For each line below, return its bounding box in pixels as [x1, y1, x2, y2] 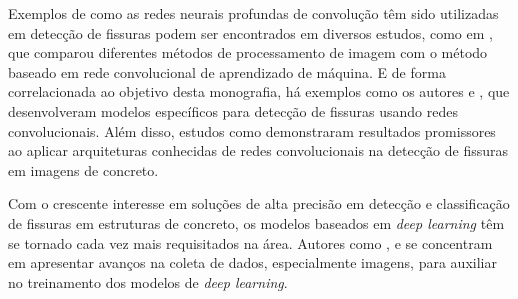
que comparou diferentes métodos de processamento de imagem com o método [8, 42, 488, 63]
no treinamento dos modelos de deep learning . [8, 271, 288, 292]
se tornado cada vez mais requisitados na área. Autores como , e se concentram [8, 232, 493, 253]
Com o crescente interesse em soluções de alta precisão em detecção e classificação [8, 193, 510, 214]
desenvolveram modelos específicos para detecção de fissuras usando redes [8, 100, 458, 121]
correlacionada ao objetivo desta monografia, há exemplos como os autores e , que [8, 81, 510, 102]
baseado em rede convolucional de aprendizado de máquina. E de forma [8, 61, 446, 82]
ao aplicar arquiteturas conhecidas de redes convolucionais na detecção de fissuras [8, 140, 509, 161]
